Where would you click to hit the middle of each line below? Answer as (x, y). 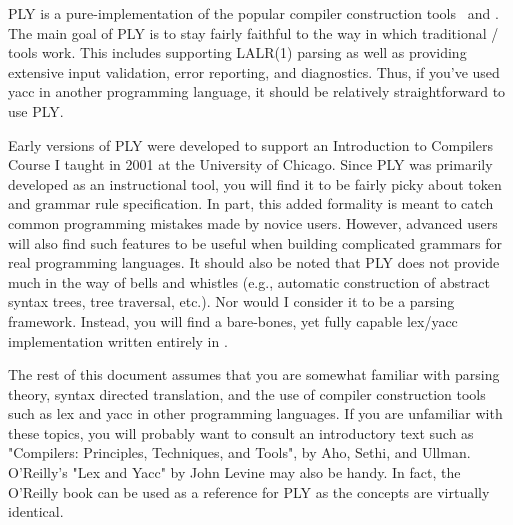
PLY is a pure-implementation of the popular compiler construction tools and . (253, 13)
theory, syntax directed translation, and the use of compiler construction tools (247, 393)
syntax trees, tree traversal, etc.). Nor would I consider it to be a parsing (231, 301)
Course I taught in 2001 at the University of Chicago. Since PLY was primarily (250, 164)
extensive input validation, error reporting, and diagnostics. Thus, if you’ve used (254, 71)
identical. (36, 511)
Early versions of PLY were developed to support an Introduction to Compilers (250, 144)
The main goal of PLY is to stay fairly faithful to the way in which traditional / (253, 32)
